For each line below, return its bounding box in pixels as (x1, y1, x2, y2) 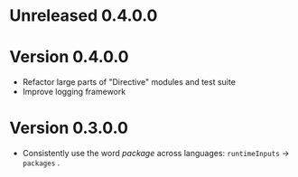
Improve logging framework (22, 87, 126, 98)
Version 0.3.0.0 (9, 118, 129, 138)
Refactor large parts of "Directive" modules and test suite (22, 77, 237, 88)
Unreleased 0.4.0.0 (9, 5, 158, 26)
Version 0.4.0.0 (9, 47, 129, 68)
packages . (22, 157, 61, 168)
